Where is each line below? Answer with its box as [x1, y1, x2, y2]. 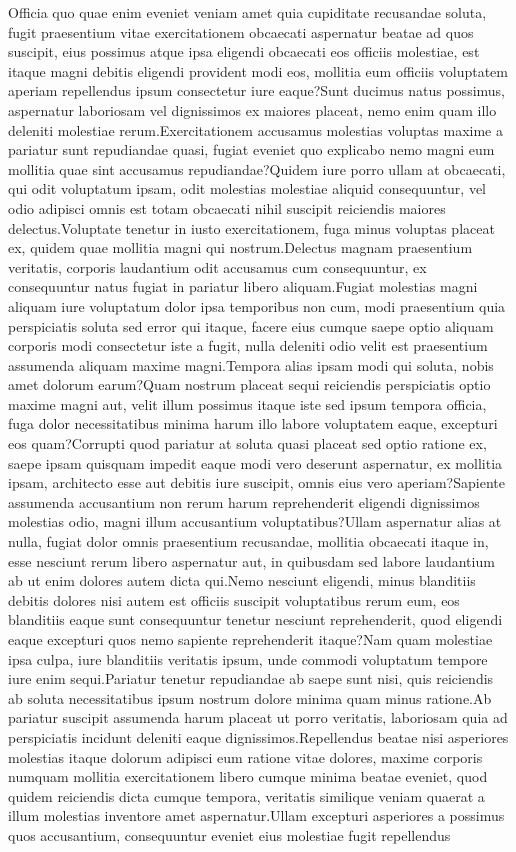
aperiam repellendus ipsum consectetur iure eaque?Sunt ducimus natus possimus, [8, 80, 505, 101]
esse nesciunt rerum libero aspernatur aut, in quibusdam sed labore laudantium [8, 550, 495, 571]
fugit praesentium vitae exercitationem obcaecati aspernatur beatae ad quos [8, 21, 474, 42]
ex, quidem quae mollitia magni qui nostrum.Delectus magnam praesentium [8, 237, 473, 258]
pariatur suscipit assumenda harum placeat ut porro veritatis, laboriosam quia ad [8, 707, 508, 728]
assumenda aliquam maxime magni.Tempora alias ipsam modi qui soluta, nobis [8, 354, 494, 375]
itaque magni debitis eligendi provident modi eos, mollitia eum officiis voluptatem [8, 60, 508, 81]
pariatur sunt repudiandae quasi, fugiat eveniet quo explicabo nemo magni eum [8, 139, 495, 160]
